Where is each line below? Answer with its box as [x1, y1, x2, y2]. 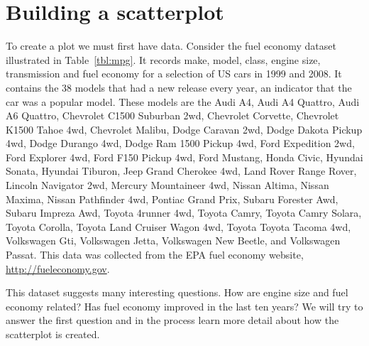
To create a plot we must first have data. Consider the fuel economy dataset [6, 38, 336, 53]
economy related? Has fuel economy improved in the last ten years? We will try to [6, 298, 363, 313]
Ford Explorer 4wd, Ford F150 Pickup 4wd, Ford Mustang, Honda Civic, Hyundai [6, 149, 363, 164]
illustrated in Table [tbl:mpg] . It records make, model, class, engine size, [6, 52, 321, 67]
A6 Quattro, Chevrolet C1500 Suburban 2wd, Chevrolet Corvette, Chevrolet [6, 108, 339, 123]
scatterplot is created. [6, 327, 100, 341]
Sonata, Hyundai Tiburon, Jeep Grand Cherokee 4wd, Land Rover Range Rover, [6, 163, 357, 178]
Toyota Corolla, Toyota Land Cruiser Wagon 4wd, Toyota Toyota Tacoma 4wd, [6, 219, 351, 234]
